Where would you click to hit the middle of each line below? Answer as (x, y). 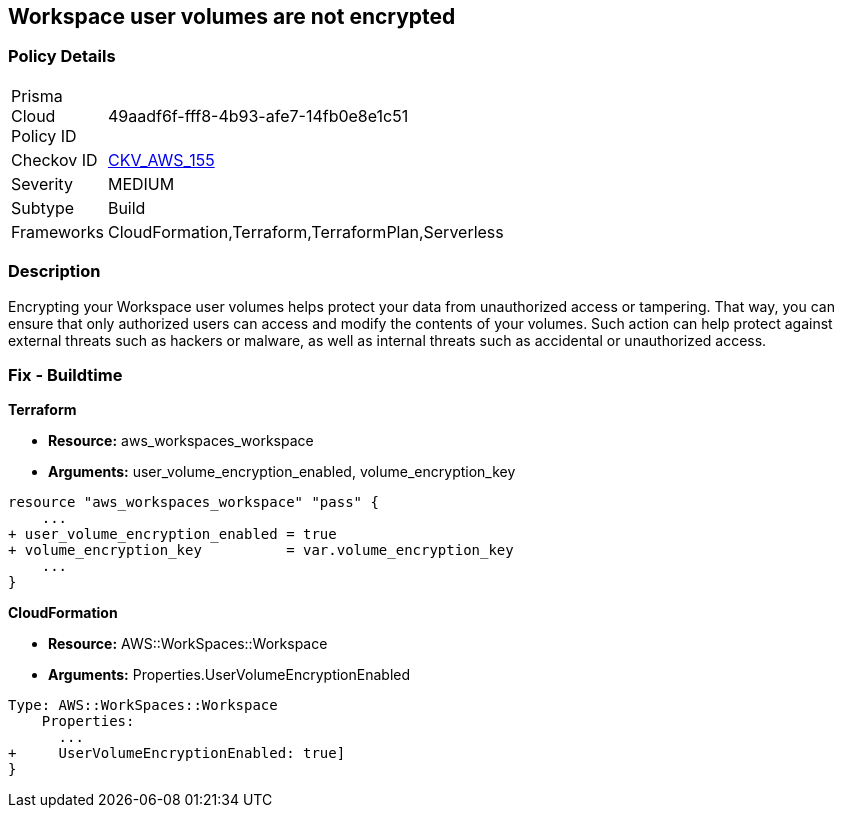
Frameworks (57, 231)
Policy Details (62, 56)
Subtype (43, 207)
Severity (42, 183)
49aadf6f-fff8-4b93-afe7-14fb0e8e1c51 (258, 115)
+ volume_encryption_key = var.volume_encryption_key (261, 550)
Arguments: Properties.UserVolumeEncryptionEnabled (229, 675)
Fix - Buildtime (65, 374)
